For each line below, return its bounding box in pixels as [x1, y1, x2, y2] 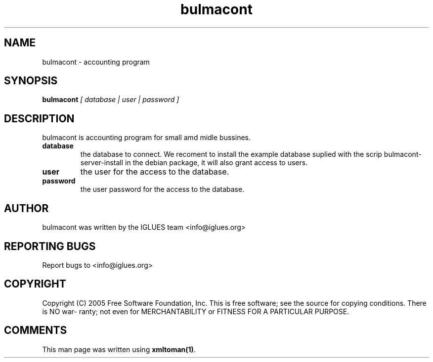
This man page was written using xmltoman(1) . [42, 345, 196, 354]
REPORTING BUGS [4, 240, 96, 253]
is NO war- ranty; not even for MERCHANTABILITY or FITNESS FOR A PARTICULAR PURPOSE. [42, 307, 349, 316]
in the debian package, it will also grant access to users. [125, 158, 308, 167]
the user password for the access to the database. [80, 185, 245, 194]
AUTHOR [4, 202, 49, 215]
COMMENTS [4, 324, 67, 337]
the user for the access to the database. [80, 167, 229, 177]
